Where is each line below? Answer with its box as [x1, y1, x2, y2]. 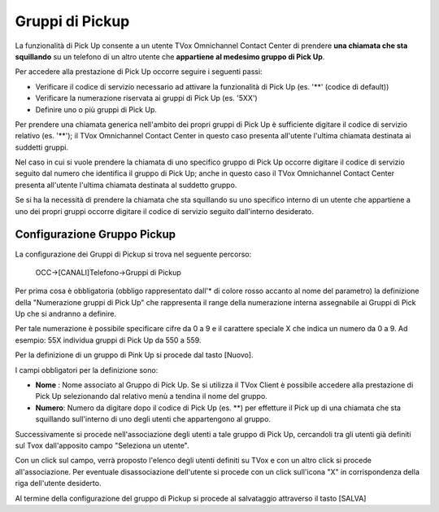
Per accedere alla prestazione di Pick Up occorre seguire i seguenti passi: [15, 67, 263, 77]
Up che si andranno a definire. [15, 309, 117, 319]
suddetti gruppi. [15, 142, 69, 152]
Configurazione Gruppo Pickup [15, 228, 176, 242]
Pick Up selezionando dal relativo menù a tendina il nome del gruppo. [35, 392, 267, 401]
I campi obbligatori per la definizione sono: [15, 365, 159, 374]
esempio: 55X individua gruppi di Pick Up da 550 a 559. [15, 335, 202, 345]
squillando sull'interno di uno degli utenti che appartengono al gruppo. [35, 414, 272, 424]
